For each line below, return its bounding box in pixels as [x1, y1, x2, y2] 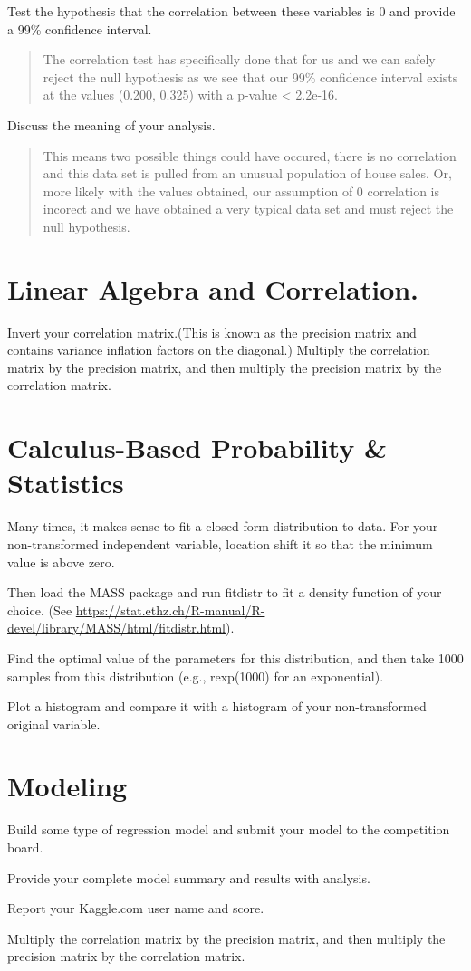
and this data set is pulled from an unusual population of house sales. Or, [43, 164, 452, 183]
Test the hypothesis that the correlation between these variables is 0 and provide [7, 2, 456, 20]
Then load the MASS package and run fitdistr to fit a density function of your [7, 583, 442, 602]
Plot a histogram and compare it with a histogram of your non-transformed [7, 697, 427, 716]
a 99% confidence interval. [7, 19, 152, 38]
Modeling [7, 767, 128, 804]
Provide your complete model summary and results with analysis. [7, 868, 370, 887]
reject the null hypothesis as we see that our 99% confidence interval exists [43, 67, 458, 86]
